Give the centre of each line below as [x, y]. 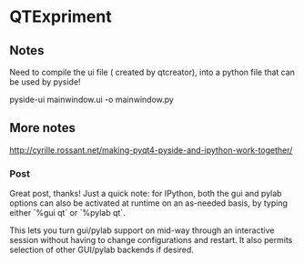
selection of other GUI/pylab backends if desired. [101, 250]
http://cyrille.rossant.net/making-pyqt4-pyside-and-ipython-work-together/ [151, 150]
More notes [42, 128]
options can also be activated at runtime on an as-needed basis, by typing [149, 203]
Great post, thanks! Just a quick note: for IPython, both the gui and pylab [146, 194]
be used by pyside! [45, 82]
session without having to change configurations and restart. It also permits [151, 240]
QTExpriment [61, 17]
